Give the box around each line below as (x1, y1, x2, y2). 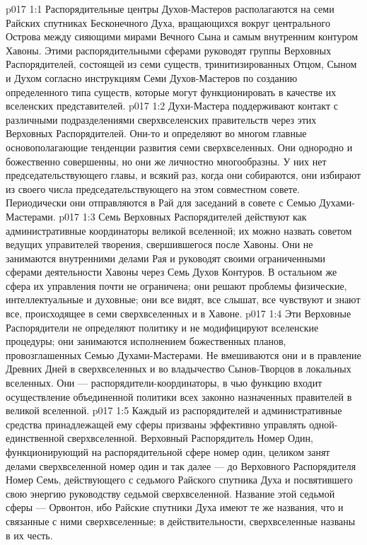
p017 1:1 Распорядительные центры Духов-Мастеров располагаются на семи (6, 1, 334, 16)
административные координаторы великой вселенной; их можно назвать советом (6, 223, 352, 238)
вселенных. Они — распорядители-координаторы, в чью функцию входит (6, 375, 322, 390)
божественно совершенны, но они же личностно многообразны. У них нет (6, 153, 327, 168)
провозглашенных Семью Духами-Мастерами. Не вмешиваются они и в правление (6, 347, 361, 362)
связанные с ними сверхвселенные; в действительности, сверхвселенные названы (6, 513, 356, 528)
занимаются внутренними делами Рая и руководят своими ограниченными (6, 250, 326, 265)
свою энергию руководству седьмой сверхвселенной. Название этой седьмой (6, 486, 335, 500)
